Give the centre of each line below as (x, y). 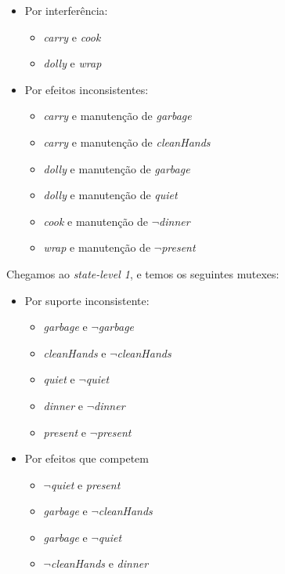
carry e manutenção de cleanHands (127, 142)
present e (65, 432)
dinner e (63, 405)
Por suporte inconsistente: (87, 300)
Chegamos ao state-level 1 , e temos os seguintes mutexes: (143, 273)
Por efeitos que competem (87, 458)
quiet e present (85, 484)
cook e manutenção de (96, 221)
